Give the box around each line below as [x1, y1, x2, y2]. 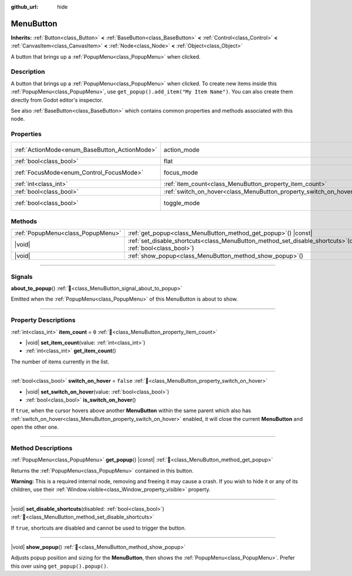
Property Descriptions [11, 316, 76, 324]
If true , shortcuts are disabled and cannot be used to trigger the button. [11, 524, 186, 531]
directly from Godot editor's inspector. [11, 96, 103, 103]
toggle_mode [163, 198, 200, 207]
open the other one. [11, 423, 59, 431]
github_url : [11, 4, 38, 10]
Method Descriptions [11, 444, 73, 452]
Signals [11, 272, 33, 281]
